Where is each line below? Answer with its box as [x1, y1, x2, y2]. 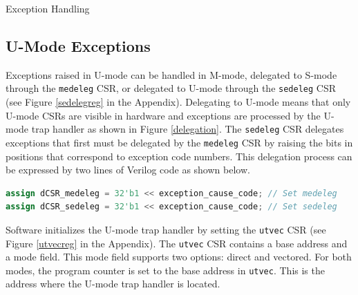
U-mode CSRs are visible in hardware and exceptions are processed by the [6, 108, 321, 122]
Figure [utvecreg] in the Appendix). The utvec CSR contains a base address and [6, 236, 348, 250]
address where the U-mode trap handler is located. [6, 276, 220, 291]
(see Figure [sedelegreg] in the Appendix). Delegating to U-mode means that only [6, 95, 351, 109]
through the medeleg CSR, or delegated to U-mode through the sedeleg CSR [6, 81, 336, 95]
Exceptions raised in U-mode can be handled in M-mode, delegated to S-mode [6, 67, 337, 82]
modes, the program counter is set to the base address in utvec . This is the [6, 263, 325, 277]
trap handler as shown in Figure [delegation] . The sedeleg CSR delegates [31, 122, 344, 136]
